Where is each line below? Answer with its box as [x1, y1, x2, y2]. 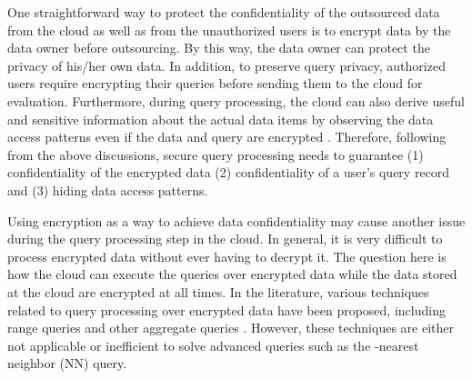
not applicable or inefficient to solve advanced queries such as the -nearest [7, 335, 419, 354]
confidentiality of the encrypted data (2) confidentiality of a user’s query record [7, 163, 450, 182]
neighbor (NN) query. [7, 354, 127, 373]
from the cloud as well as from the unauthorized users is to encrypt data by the [7, 20, 451, 39]
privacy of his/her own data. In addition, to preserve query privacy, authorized [7, 55, 446, 75]
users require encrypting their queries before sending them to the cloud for [7, 74, 423, 93]
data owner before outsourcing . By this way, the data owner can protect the [7, 38, 430, 57]
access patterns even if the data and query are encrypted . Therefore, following [7, 127, 447, 146]
